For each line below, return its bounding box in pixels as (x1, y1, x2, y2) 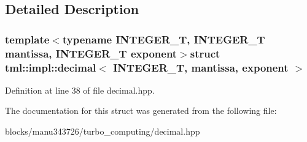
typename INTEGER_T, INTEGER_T (62, 31, 265, 47)
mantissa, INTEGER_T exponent (5, 45, 177, 61)
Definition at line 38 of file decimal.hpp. (5, 83, 155, 96)
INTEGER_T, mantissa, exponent (113, 59, 289, 75)
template (5, 31, 50, 47)
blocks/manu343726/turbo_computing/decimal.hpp (5, 125, 200, 138)
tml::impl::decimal (5, 59, 96, 75)
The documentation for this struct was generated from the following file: (5, 104, 277, 117)
